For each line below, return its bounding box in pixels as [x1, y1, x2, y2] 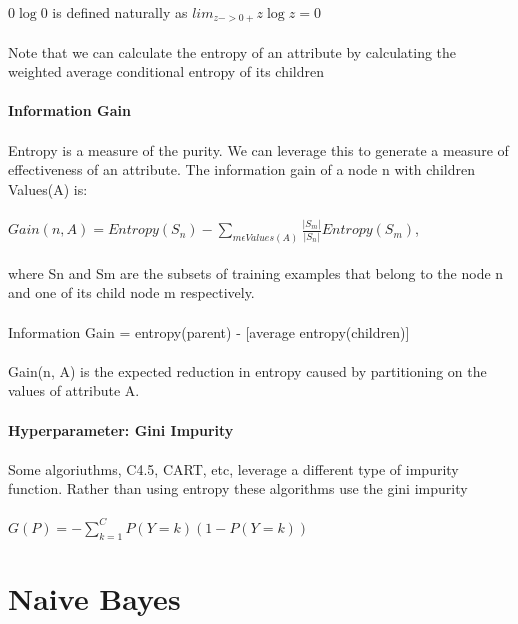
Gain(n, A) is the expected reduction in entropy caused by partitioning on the [8, 360, 487, 381]
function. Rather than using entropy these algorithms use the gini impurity [8, 478, 468, 499]
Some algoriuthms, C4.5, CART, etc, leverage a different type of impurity [8, 458, 459, 479]
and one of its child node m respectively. [8, 282, 255, 303]
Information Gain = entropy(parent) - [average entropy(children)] [8, 321, 410, 342]
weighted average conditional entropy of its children [8, 61, 324, 82]
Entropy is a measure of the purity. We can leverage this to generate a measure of [8, 139, 509, 160]
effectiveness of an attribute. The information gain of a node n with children [8, 159, 475, 180]
